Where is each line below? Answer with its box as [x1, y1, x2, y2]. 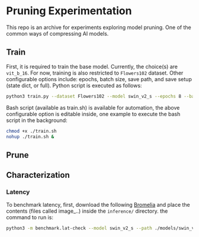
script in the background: [6, 117, 68, 124]
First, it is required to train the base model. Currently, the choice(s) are [6, 63, 178, 70]
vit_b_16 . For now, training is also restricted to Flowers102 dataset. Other [6, 69, 184, 76]
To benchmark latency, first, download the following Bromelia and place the [6, 201, 191, 209]
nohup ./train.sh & [6, 133, 54, 140]
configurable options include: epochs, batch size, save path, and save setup [6, 75, 192, 82]
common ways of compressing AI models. [6, 30, 109, 37]
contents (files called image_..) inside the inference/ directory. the [6, 207, 168, 214]
